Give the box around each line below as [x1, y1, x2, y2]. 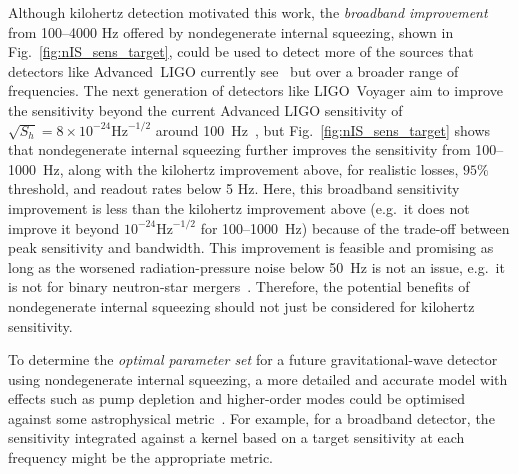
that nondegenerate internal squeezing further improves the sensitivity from [8, 139, 471, 160]
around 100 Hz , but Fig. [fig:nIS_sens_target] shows [155, 119, 491, 140]
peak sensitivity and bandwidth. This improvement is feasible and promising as [8, 237, 494, 258]
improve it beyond [8, 217, 120, 238]
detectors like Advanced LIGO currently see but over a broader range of [8, 60, 459, 81]
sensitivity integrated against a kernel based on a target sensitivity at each [8, 427, 465, 448]
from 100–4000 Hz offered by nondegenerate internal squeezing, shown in [8, 21, 454, 42]
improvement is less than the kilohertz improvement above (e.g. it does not [8, 197, 470, 218]
